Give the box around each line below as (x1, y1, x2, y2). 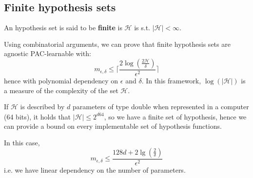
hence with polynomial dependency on (4, 76, 118, 86)
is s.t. (134, 22, 151, 33)
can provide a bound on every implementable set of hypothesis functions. (4, 121, 222, 131)
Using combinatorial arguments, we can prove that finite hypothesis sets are (4, 39, 231, 49)
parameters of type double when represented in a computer (73, 101, 249, 112)
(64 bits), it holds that (4, 111, 71, 121)
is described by (20, 101, 65, 112)
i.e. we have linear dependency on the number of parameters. (4, 164, 186, 175)
